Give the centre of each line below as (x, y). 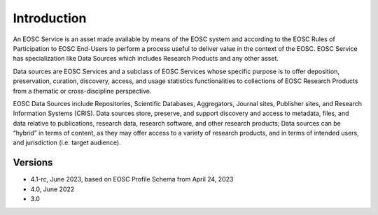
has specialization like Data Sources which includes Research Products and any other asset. (146, 59)
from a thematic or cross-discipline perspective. (82, 91)
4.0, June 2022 (52, 189)
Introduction (50, 18)
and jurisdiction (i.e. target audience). (67, 142)
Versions (33, 163)
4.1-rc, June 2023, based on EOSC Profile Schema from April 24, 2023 (132, 179)
